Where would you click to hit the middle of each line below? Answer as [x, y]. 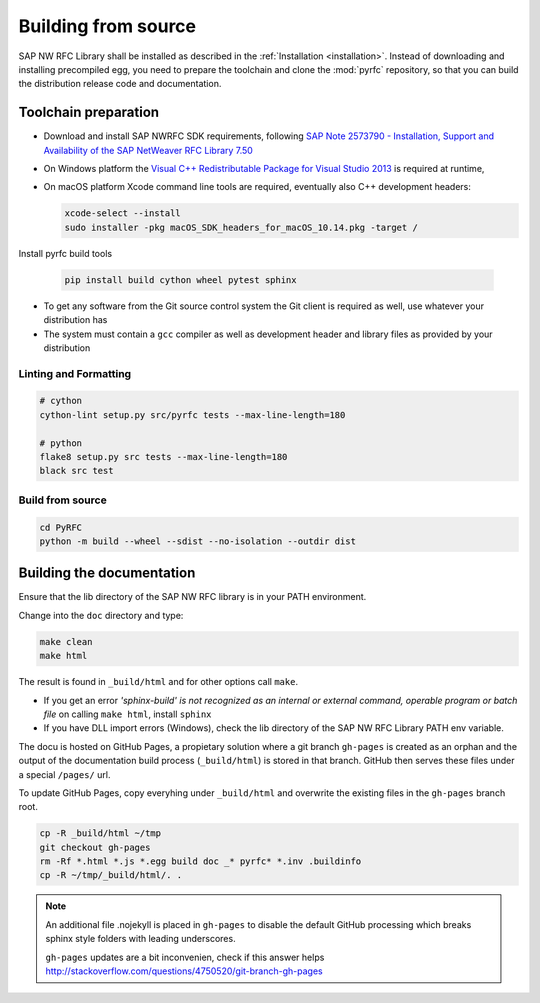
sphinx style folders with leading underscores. [140, 939]
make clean [66, 641]
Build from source [62, 500]
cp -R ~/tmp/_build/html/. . [111, 875]
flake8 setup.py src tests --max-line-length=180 [163, 457]
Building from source [107, 26]
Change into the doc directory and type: [101, 615]
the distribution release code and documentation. [120, 84]
